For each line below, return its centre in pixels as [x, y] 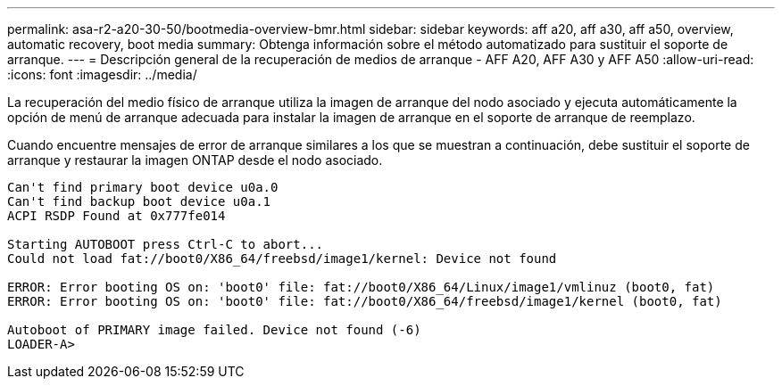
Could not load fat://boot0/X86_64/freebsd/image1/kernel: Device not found [282, 259]
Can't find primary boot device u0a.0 [143, 187]
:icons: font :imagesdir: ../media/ [102, 74]
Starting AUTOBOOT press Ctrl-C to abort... [166, 244]
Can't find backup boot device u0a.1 [139, 201]
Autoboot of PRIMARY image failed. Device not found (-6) [214, 330]
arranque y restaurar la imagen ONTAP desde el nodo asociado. [195, 160]
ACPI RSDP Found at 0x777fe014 [116, 216]
